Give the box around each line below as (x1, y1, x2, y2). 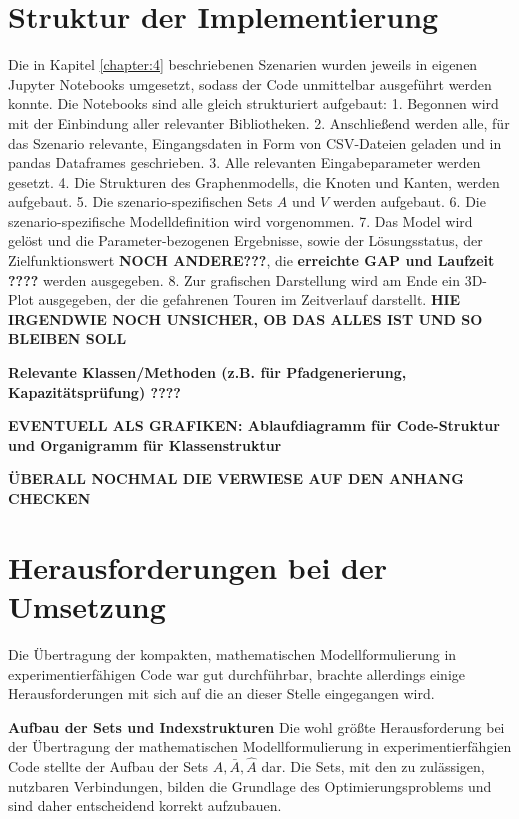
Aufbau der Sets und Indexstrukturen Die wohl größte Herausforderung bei (8, 716, 505, 737)
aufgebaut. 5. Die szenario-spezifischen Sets (8, 191, 273, 212)
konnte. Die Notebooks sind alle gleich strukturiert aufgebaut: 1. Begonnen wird (8, 93, 499, 114)
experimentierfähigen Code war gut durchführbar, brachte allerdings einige (8, 663, 466, 684)
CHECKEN (8, 488, 91, 508)
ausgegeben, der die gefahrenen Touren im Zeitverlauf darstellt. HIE (38, 289, 461, 310)
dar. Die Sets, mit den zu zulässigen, (261, 756, 485, 777)
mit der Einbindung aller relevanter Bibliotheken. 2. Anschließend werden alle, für (8, 112, 510, 133)
